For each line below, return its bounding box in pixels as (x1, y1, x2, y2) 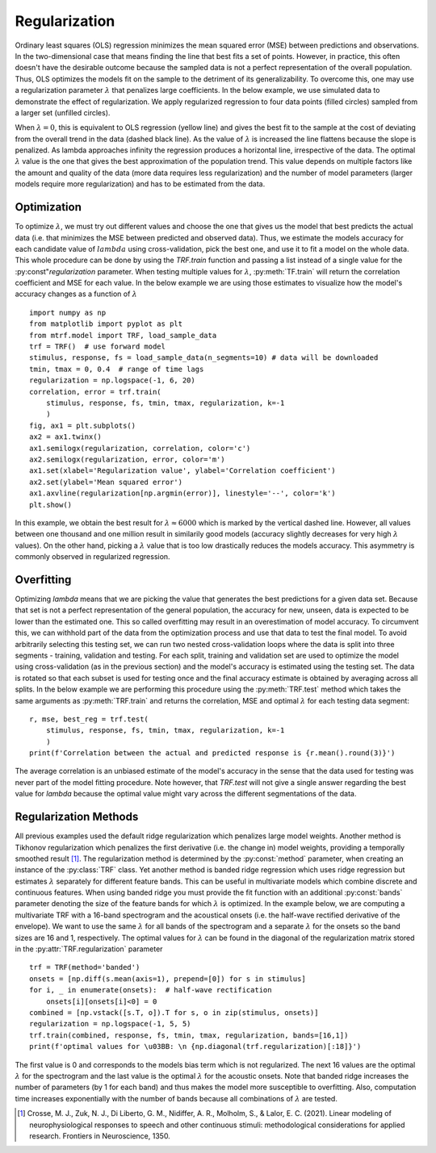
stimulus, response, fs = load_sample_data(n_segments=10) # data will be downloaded (29, 353, 379, 362)
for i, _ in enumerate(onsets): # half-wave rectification (29, 985, 272, 995)
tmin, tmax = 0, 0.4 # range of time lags (29, 364, 204, 374)
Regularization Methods (15, 810, 139, 824)
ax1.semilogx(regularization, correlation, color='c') (29, 444, 251, 453)
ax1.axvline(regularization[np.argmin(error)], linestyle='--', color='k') (29, 489, 336, 498)
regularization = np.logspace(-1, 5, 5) (29, 1019, 191, 1029)
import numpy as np (29, 307, 107, 317)
